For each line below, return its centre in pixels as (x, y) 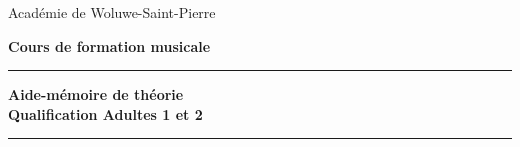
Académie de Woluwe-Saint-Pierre (112, 12)
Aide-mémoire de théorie (96, 94)
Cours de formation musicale (109, 45)
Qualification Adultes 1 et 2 (105, 113)
